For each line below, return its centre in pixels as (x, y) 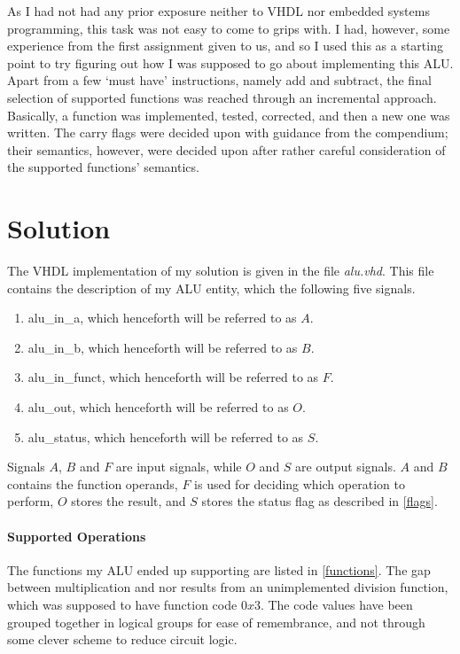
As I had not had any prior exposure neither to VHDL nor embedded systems (218, 11)
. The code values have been (336, 604)
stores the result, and (129, 501)
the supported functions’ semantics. (103, 167)
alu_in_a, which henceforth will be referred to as (162, 318)
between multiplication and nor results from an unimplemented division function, (228, 587)
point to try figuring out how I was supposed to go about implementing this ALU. (230, 62)
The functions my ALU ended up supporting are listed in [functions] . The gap (219, 569)
